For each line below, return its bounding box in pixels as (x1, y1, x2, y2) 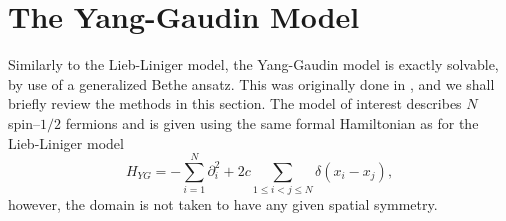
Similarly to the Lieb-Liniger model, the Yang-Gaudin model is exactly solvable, (8, 54, 499, 75)
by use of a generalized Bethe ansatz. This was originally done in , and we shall (8, 73, 495, 94)
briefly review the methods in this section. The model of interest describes (8, 93, 462, 114)
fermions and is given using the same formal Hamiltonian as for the (65, 112, 479, 133)
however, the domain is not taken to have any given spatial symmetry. (8, 194, 438, 215)
